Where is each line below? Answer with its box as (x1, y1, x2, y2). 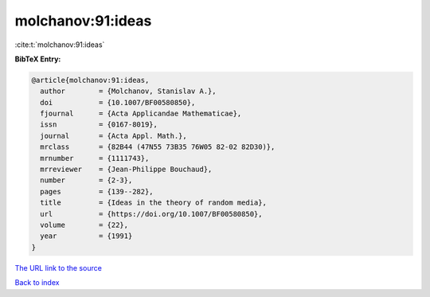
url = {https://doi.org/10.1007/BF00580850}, (40, 209, 263, 218)
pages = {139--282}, (40, 187, 154, 196)
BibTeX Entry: (14, 54, 61, 64)
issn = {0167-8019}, (40, 120, 158, 129)
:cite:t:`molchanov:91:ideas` (14, 40, 105, 49)
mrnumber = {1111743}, (40, 154, 150, 162)
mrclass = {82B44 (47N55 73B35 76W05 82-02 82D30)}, (40, 143, 276, 151)
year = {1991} (40, 232, 133, 240)
